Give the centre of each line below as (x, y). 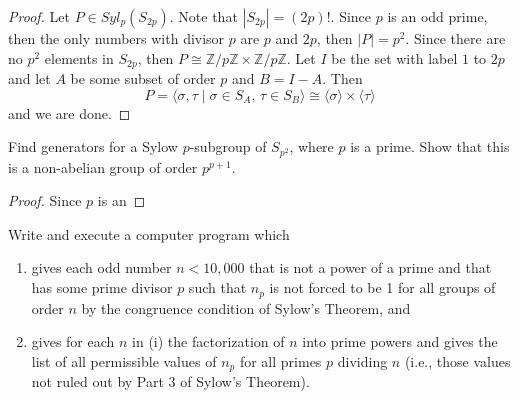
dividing (362, 360)
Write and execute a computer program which (149, 233)
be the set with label (394, 57)
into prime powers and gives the (400, 341)
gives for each (73, 341)
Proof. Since (45, 200)
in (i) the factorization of (208, 341)
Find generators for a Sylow (93, 146)
